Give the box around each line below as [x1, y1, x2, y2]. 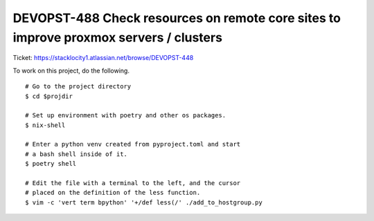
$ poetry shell [25, 160, 77, 168]
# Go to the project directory [25, 83, 132, 90]
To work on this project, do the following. [12, 66, 130, 75]
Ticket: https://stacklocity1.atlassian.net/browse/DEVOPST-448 [12, 54, 194, 62]
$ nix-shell [25, 121, 66, 129]
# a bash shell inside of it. [25, 150, 128, 158]
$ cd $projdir [25, 92, 73, 100]
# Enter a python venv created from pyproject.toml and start [25, 140, 241, 148]
